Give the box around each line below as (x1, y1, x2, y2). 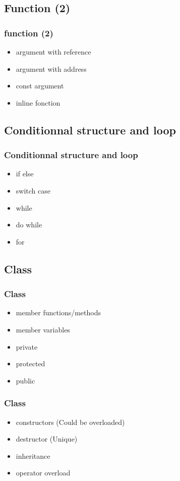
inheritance (16, 450, 50, 461)
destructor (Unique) (16, 434, 78, 444)
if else (16, 168, 34, 179)
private (16, 341, 38, 352)
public (16, 375, 35, 386)
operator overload (16, 467, 71, 478)
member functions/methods (16, 307, 101, 318)
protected (16, 358, 45, 369)
